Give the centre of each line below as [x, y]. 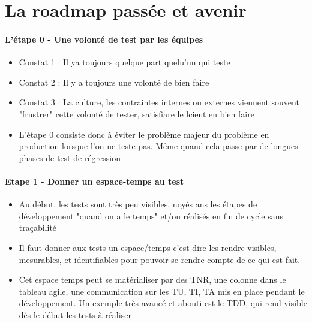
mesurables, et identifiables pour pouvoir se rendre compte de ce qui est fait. [160, 259]
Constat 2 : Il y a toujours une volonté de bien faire [114, 82]
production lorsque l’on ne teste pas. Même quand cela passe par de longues [158, 146]
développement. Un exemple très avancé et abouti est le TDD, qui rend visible [163, 303]
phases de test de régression [70, 157]
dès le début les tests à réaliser [75, 314]
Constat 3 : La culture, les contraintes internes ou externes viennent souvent [159, 102]
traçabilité [38, 227]
